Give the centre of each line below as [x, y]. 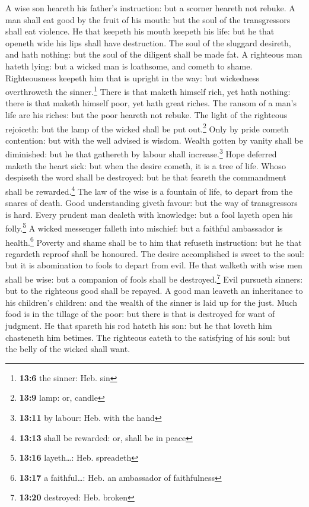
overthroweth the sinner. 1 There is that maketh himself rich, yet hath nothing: [148, 91]
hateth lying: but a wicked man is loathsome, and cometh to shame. [129, 66]
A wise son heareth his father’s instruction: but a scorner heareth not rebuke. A [150, 8]
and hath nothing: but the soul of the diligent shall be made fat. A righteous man [154, 54]
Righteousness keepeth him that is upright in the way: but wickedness [133, 77]
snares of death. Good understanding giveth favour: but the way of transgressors [152, 203]
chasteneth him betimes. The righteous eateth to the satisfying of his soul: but [148, 337]
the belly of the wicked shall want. [68, 349]
